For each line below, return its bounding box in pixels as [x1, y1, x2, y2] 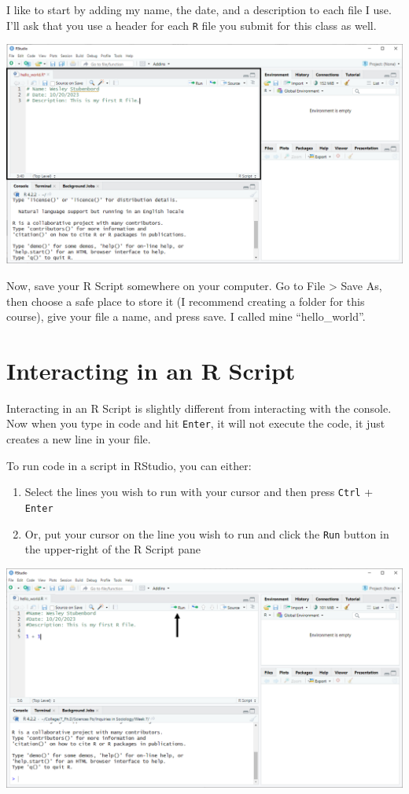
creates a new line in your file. [6, 431, 151, 447]
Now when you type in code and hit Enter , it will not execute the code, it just [6, 415, 385, 432]
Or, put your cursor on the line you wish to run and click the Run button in [24, 525, 389, 542]
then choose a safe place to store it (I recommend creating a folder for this [6, 292, 365, 309]
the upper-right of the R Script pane [24, 541, 201, 557]
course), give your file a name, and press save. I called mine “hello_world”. [6, 308, 366, 325]
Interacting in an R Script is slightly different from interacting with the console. [6, 399, 392, 416]
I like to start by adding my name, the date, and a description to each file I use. [6, 2, 392, 17]
